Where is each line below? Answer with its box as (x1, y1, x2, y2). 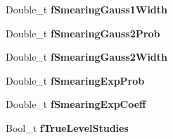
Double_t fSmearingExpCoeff (6, 97, 146, 111)
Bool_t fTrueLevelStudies (6, 120, 129, 135)
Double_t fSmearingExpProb (6, 73, 145, 87)
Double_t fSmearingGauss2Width (6, 49, 168, 64)
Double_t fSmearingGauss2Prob (6, 25, 160, 40)
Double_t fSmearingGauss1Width (6, 2, 168, 16)
